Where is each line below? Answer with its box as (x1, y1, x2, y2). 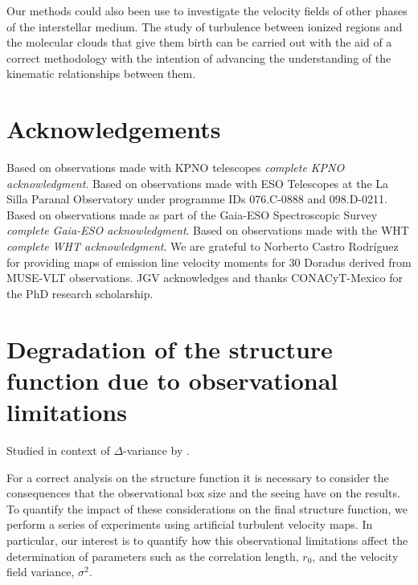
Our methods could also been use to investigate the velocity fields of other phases (6, 2, 408, 18)
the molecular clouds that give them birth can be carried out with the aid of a (6, 34, 392, 51)
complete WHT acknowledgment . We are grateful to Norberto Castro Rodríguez (6, 238, 399, 255)
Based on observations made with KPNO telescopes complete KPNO (6, 159, 345, 176)
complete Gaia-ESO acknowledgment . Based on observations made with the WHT (6, 222, 409, 239)
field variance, (6, 563, 75, 580)
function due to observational (6, 363, 338, 396)
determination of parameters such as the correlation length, (6, 547, 299, 564)
